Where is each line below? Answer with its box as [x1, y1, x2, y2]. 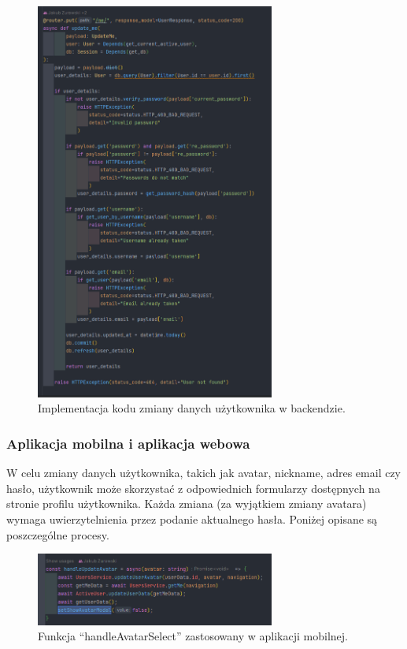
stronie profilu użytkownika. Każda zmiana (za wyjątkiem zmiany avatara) [6, 495, 367, 512]
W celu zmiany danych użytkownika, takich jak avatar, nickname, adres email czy [6, 464, 401, 481]
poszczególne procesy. [6, 526, 109, 543]
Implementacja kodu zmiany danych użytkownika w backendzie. [38, 400, 346, 416]
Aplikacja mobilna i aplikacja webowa [6, 433, 250, 453]
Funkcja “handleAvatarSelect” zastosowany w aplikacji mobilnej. [38, 628, 348, 644]
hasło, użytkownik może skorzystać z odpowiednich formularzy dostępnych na [6, 479, 380, 496]
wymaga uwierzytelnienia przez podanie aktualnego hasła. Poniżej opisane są [6, 510, 378, 527]
